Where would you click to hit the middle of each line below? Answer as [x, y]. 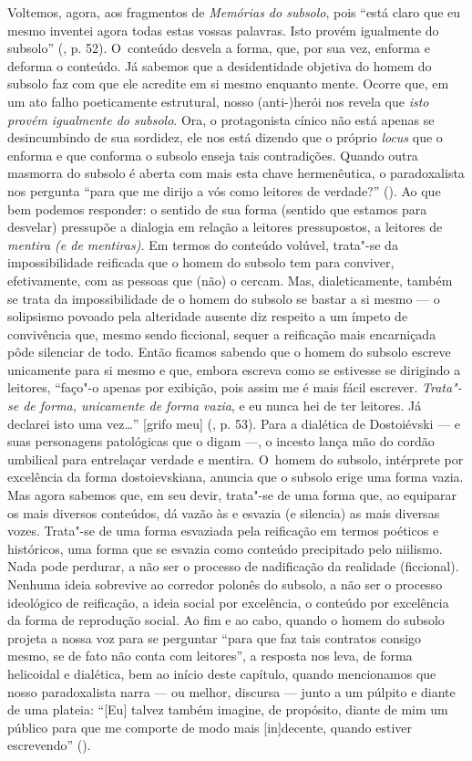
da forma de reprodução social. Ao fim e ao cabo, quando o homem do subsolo [226, 620]
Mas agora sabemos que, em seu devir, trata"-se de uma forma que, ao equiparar [232, 495]
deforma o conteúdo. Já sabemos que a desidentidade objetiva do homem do [220, 65]
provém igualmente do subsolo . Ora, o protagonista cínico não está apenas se [221, 119]
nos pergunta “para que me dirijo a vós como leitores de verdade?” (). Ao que [224, 190]
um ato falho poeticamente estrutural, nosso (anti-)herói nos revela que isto [218, 101]
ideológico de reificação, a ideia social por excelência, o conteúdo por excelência [228, 602]
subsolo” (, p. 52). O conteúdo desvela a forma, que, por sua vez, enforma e [219, 48]
